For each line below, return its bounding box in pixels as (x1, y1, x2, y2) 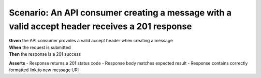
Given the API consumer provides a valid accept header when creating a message (9, 38, 173, 44)
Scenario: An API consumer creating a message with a (9, 7, 232, 18)
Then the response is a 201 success (9, 51, 81, 57)
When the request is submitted (9, 44, 71, 50)
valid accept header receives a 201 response (9, 21, 192, 31)
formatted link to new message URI (9, 67, 79, 73)
